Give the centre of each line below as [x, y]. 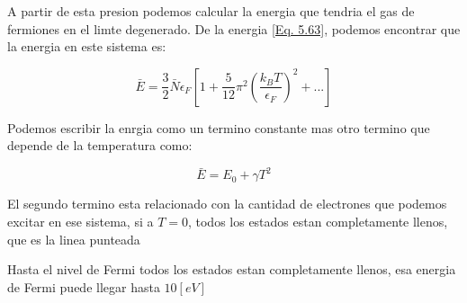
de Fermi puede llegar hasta [84, 286]
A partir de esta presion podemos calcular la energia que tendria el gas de [211, 11]
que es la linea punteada [74, 239]
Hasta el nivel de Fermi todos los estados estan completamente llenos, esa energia [232, 269]
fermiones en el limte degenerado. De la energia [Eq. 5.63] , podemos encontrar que [234, 28]
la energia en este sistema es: [87, 46]
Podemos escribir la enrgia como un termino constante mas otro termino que [219, 127]
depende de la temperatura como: [100, 145]
